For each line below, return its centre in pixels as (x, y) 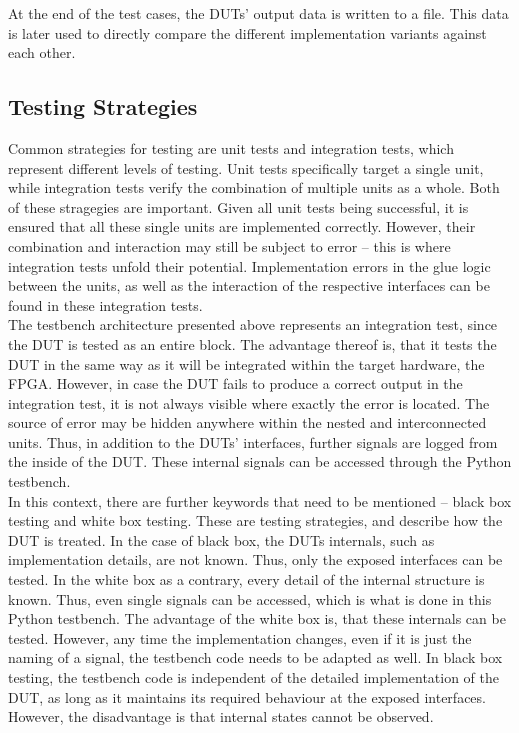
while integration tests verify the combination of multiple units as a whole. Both (254, 187)
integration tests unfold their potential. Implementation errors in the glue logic (249, 265)
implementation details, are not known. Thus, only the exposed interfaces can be (255, 559)
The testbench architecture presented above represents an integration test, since (253, 324)
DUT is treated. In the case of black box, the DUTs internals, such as (221, 539)
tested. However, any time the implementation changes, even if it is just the (240, 637)
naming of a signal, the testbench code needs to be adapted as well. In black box (255, 657)
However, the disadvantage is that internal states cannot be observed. (221, 716)
